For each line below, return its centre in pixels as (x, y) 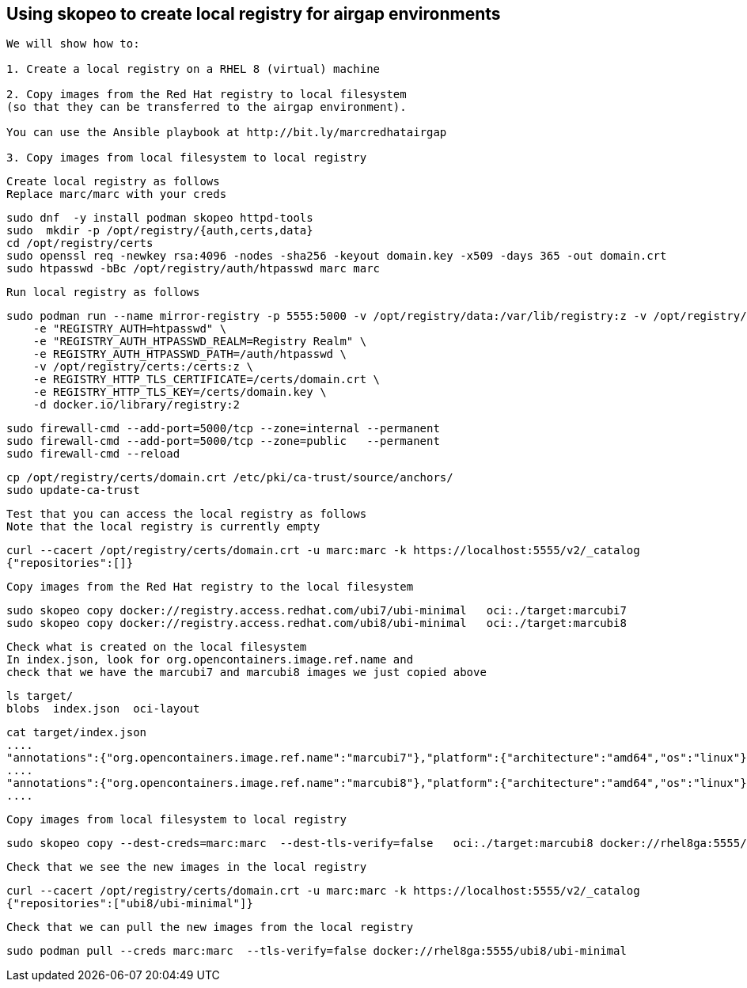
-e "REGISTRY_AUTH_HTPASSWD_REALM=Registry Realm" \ (200, 342)
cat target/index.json (77, 733)
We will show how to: (73, 44)
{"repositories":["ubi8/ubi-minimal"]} (130, 904)
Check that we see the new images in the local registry (187, 867)
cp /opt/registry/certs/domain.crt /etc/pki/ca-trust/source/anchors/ (230, 478)
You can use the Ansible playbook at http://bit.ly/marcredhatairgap (227, 133)
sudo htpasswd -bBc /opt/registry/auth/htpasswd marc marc (193, 269)
